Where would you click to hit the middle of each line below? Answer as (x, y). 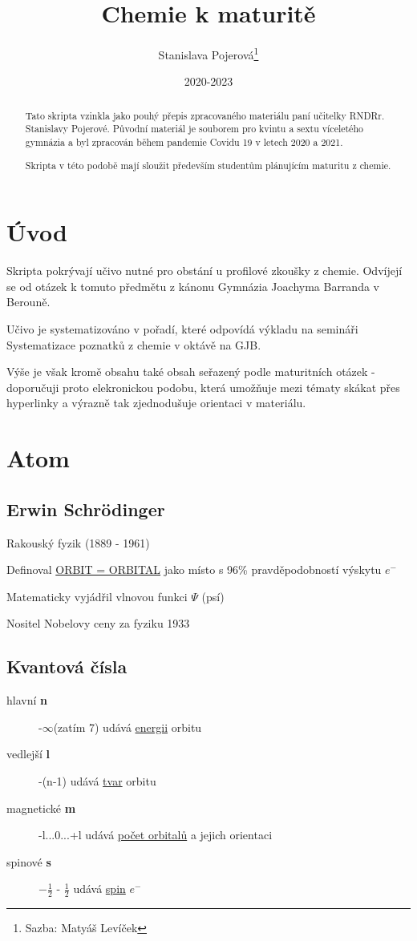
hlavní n (27, 700)
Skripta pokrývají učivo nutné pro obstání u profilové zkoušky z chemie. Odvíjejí (204, 271)
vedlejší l (28, 754)
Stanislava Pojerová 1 (208, 53)
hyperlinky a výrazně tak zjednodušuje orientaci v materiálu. (156, 403)
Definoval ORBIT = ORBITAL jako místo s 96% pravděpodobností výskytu (194, 569)
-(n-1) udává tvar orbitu (97, 780)
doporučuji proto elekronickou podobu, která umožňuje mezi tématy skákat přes (203, 387)
